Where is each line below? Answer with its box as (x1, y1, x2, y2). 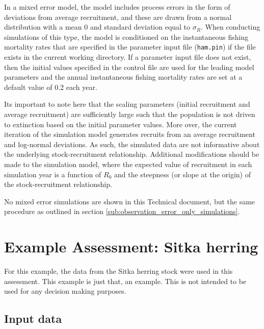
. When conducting (200, 21, 260, 32)
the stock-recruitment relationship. (4, 179, 112, 190)
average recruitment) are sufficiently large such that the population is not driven (4, 109, 255, 119)
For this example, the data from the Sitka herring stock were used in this (4, 266, 233, 276)
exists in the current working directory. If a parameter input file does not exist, (4, 52, 251, 62)
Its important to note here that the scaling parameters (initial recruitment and (4, 99, 250, 109)
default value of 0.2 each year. (4, 81, 97, 92)
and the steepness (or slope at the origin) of (114, 169, 251, 179)
